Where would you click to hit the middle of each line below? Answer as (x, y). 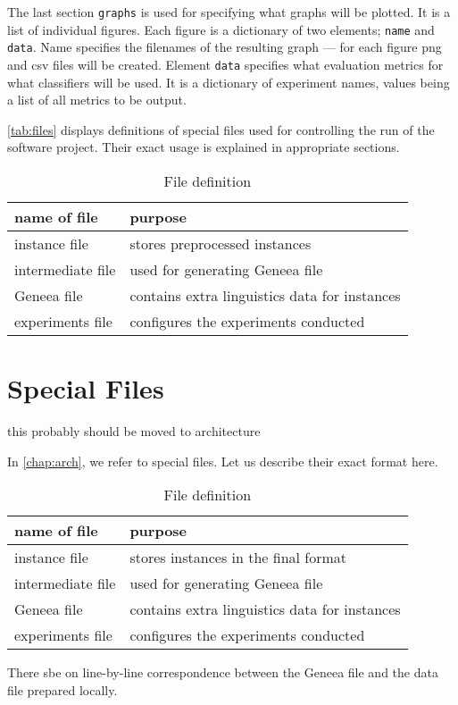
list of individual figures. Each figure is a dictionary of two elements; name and (221, 29)
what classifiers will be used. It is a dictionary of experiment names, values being (229, 82)
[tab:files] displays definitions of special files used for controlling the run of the (221, 129)
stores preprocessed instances (221, 243)
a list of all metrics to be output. (97, 100)
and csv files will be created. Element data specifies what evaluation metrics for (225, 64)
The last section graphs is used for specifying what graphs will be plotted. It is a (229, 12)
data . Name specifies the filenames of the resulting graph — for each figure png (225, 47)
